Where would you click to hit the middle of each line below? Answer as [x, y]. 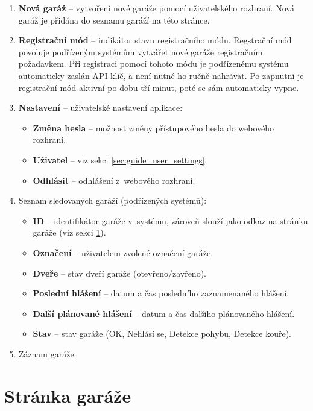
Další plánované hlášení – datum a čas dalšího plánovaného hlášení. [164, 313]
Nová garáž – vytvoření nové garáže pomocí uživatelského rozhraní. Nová [156, 8]
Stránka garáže [68, 395]
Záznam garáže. [47, 353]
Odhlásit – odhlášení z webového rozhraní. [114, 180]
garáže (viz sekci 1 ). [69, 232]
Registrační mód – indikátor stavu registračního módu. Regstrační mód [155, 40]
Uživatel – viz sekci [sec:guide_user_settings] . [120, 159]
